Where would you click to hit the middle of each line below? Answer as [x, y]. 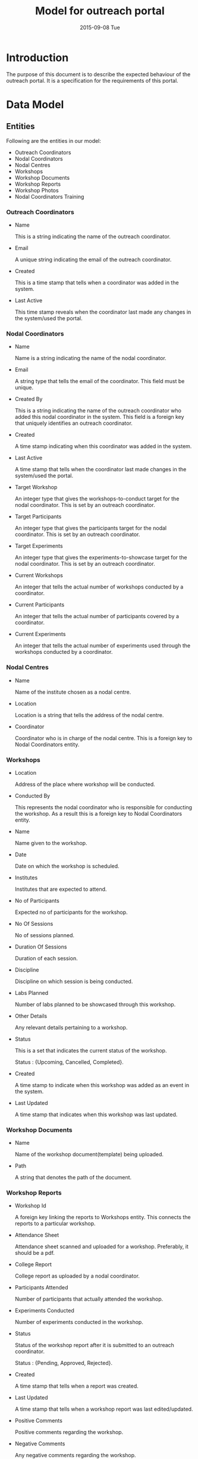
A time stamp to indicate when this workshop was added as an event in [102, 1085]
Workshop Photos [37, 190]
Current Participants [40, 605]
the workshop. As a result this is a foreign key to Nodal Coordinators [98, 813]
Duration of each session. [46, 958]
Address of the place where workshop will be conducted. [85, 784]
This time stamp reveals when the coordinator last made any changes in [103, 312]
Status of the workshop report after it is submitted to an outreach [94, 1345]
